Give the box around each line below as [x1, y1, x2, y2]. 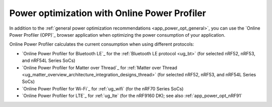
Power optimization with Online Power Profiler [9, 8, 207, 19]
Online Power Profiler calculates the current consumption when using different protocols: [9, 41, 194, 47]
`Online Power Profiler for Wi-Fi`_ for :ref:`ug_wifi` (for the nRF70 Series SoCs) [22, 85, 184, 91]
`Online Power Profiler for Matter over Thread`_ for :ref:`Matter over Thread [22, 64, 177, 70]
